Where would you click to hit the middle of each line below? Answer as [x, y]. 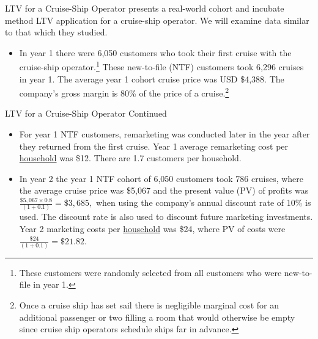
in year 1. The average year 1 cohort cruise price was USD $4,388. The [152, 78]
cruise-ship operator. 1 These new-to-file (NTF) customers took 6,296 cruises [161, 66]
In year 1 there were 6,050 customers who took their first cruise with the [155, 52]
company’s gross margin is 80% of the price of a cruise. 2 [124, 92]
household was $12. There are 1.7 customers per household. [130, 158]
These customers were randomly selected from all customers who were [150, 272]
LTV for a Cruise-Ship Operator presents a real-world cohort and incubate [145, 8]
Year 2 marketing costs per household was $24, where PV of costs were [152, 228]
